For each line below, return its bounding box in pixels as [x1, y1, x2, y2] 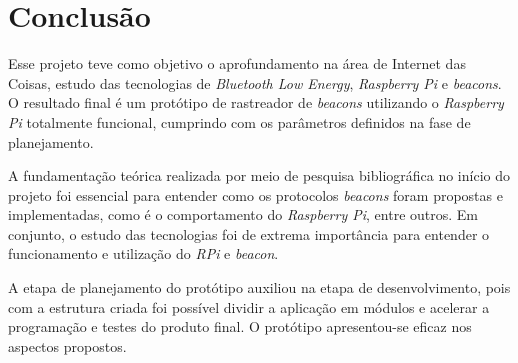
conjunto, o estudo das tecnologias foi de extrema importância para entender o [8, 223, 490, 244]
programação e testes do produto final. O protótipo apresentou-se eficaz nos [8, 316, 472, 337]
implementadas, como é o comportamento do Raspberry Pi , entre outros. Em [8, 204, 479, 225]
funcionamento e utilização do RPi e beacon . [8, 243, 279, 264]
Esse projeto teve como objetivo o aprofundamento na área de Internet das [8, 53, 466, 74]
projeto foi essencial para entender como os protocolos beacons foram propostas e [8, 184, 503, 205]
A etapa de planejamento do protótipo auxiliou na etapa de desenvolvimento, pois [8, 277, 511, 298]
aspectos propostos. [8, 335, 127, 356]
